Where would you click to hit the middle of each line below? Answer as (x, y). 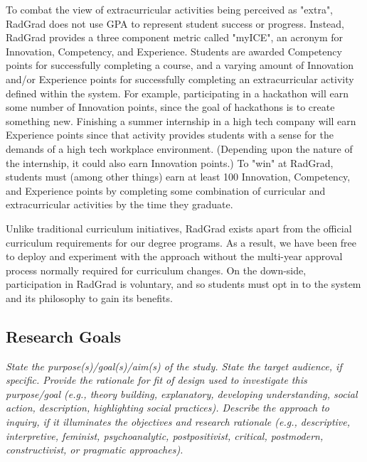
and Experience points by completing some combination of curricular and (166, 190)
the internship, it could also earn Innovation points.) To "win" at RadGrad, (170, 162)
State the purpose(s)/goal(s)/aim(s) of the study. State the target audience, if (174, 366)
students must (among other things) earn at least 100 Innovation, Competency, (178, 177)
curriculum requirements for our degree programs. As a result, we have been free (181, 242)
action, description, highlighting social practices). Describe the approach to (167, 408)
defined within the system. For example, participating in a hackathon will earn (177, 93)
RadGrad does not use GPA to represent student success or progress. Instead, (175, 23)
